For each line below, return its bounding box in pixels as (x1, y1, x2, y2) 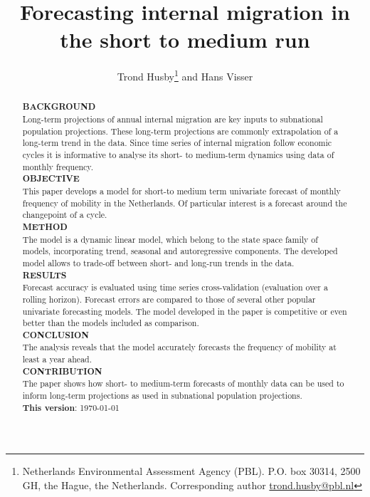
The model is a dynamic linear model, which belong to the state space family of (22, 233, 318, 245)
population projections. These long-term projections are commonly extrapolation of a (22, 125, 339, 137)
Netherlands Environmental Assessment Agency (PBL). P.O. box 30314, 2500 (22, 464, 361, 478)
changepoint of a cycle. (22, 209, 107, 221)
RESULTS (22, 268, 67, 281)
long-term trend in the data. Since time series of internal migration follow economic (22, 137, 332, 149)
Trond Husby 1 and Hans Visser (117, 67, 253, 83)
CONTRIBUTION (22, 365, 102, 377)
